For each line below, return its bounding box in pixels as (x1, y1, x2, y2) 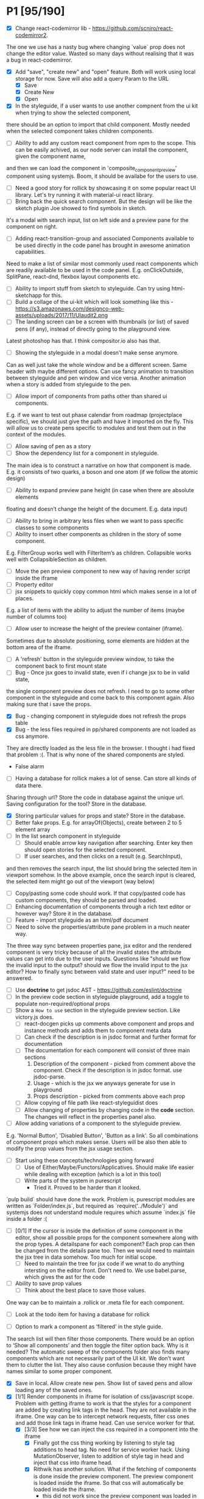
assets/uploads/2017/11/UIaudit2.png (15, 312, 108, 319)
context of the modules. (6, 430, 66, 438)
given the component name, (15, 153, 86, 160)
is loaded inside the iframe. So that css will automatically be (33, 1479, 184, 1486)
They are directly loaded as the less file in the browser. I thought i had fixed (6, 745, 195, 752)
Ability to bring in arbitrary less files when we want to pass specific (15, 517, 184, 524)
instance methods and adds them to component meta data (24, 1027, 172, 1034)
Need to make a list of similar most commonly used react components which (6, 260, 199, 267)
